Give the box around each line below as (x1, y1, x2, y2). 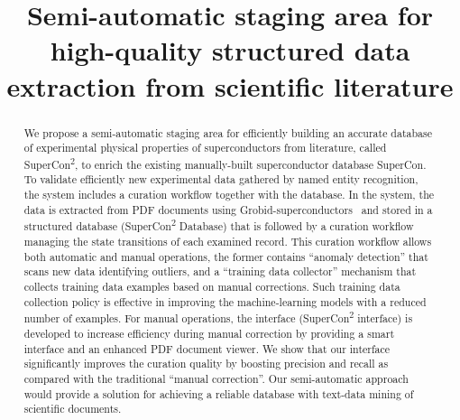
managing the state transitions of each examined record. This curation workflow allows (23, 234, 432, 249)
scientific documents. (23, 401, 122, 416)
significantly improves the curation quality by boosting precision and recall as (23, 356, 389, 371)
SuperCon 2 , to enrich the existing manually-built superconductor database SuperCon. (23, 154, 427, 172)
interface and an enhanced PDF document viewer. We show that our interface (23, 341, 391, 356)
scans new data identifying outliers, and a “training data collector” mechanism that (23, 264, 417, 279)
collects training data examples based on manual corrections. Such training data (23, 279, 400, 294)
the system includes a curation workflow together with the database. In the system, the (23, 187, 435, 202)
